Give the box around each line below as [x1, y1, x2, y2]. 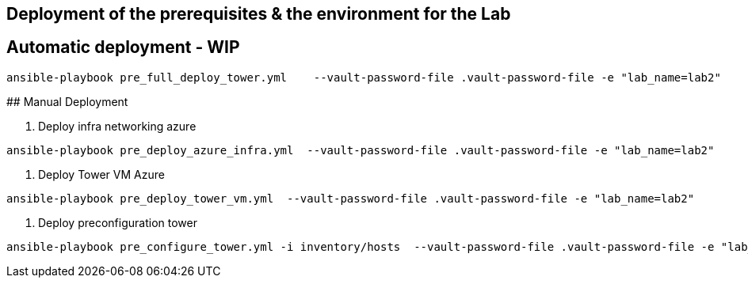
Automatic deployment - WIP [6, 37, 240, 58]
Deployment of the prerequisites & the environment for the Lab [6, 4, 511, 24]
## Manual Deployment [6, 94, 128, 108]
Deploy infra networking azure [38, 119, 197, 133]
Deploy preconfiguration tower [38, 215, 197, 229]
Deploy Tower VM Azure [38, 167, 165, 181]
